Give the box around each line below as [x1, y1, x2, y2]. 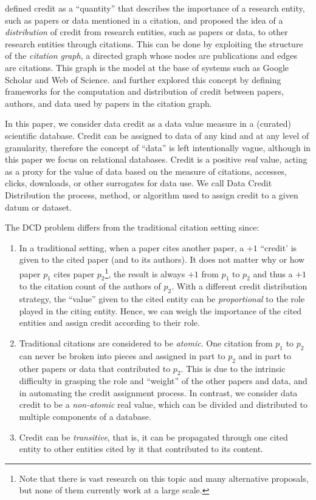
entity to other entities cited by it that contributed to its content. [19, 442, 263, 455]
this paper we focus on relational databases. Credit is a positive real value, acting [5, 153, 307, 166]
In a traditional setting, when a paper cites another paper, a [19, 241, 244, 254]
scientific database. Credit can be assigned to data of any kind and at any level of [5, 129, 309, 141]
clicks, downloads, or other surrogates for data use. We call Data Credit [5, 177, 272, 189]
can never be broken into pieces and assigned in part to [19, 349, 225, 362]
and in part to [238, 349, 291, 362]
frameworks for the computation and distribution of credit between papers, [5, 85, 284, 98]
